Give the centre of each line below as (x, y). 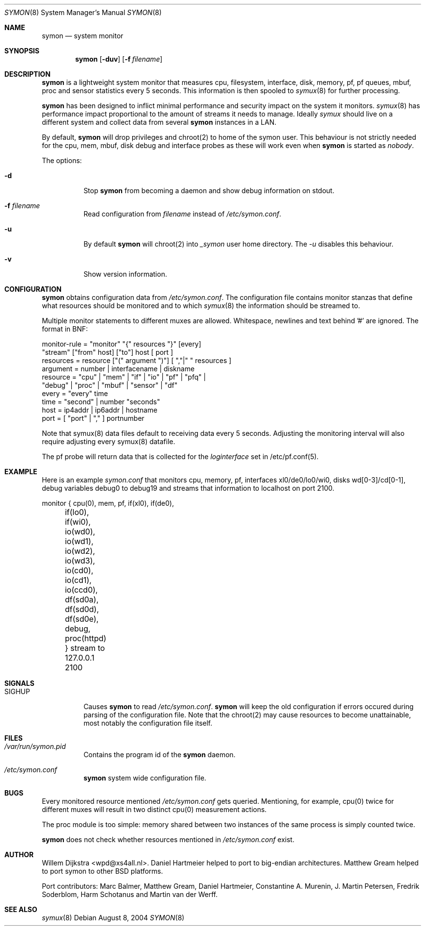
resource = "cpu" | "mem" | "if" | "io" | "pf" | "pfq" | (124, 377)
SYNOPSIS (22, 51)
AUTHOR (19, 855)
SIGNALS (19, 683)
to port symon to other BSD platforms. (102, 871)
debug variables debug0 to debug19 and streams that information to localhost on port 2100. (188, 488)
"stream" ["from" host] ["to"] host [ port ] (107, 352)
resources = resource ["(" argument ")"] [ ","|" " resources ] (137, 360)
